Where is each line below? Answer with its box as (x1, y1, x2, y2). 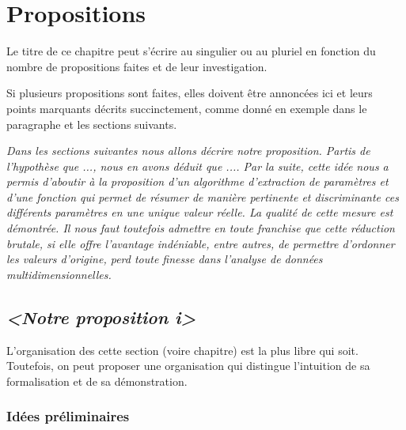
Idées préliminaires (6, 406, 130, 426)
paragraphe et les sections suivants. (6, 115, 177, 132)
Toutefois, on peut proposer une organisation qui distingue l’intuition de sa (6, 357, 370, 374)
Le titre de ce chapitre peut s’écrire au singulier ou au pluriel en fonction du (6, 43, 376, 59)
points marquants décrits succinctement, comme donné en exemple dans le (6, 100, 367, 116)
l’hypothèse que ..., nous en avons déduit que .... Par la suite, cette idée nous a (6, 157, 389, 174)
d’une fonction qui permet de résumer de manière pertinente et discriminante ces (6, 188, 399, 205)
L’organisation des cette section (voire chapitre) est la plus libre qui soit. (6, 341, 359, 358)
